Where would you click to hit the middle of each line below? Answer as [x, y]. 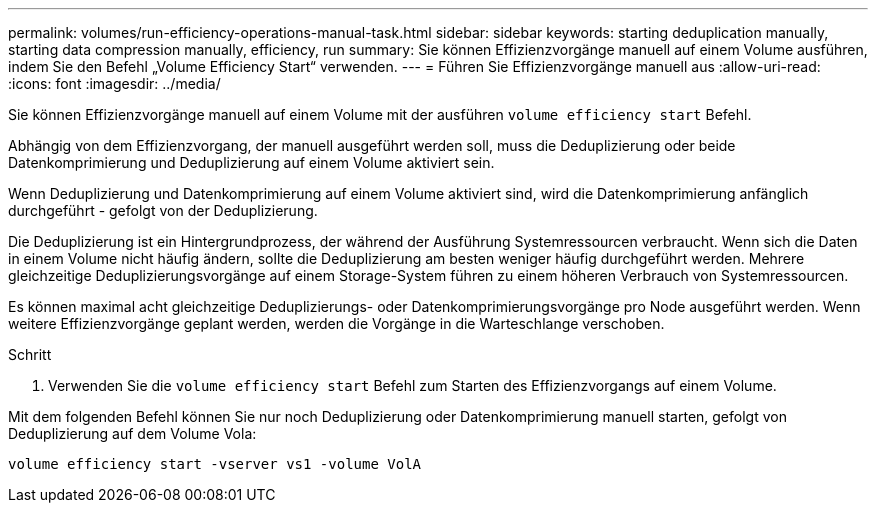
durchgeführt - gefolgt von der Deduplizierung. [163, 210]
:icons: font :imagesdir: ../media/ [114, 83]
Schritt [30, 354]
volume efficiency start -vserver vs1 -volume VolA [215, 464]
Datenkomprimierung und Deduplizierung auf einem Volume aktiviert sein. [251, 162]
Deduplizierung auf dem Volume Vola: [132, 433]
